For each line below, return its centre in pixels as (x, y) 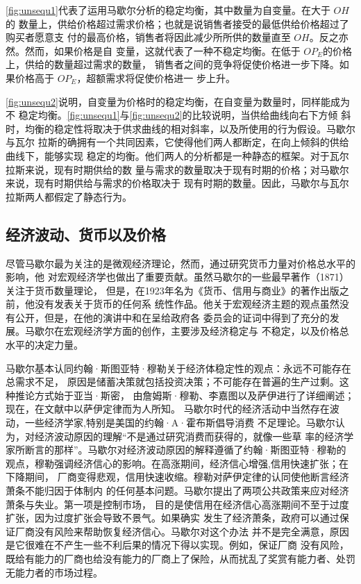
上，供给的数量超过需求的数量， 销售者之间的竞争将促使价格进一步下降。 (173, 64)
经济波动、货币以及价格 (86, 234)
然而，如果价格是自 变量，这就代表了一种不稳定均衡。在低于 (162, 50)
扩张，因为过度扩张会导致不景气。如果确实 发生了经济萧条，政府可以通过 (173, 518)
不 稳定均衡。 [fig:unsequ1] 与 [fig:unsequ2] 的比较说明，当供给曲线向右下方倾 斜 (178, 115)
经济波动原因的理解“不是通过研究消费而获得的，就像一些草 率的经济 (189, 436)
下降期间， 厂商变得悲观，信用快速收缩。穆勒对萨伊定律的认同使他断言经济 (177, 477)
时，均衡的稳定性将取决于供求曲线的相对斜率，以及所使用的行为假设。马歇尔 (180, 128)
